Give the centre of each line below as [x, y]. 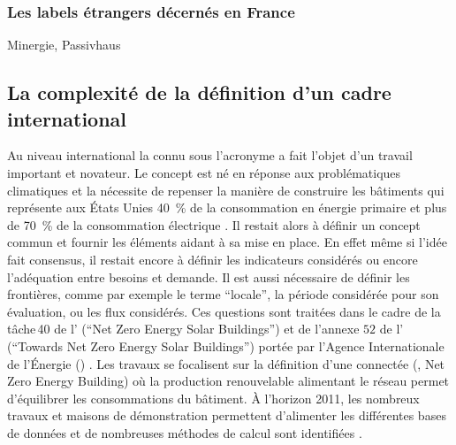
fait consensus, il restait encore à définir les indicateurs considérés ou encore [213, 259]
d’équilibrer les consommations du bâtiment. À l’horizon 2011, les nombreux [213, 398]
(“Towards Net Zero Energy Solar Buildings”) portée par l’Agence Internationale [226, 345]
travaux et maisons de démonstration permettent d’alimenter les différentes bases [227, 415]
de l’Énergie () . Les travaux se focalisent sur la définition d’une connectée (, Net [226, 363]
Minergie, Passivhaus [64, 45]
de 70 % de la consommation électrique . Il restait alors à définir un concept [214, 224]
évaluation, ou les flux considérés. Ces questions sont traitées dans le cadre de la [224, 311]
